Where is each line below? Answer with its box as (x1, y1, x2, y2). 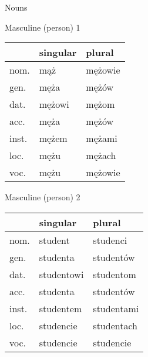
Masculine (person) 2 (5, 191, 80, 203)
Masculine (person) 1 (5, 21, 80, 33)
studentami (93, 301, 139, 315)
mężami (86, 131, 117, 146)
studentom (93, 267, 136, 281)
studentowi (39, 267, 84, 281)
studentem (39, 301, 82, 315)
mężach (86, 148, 116, 163)
